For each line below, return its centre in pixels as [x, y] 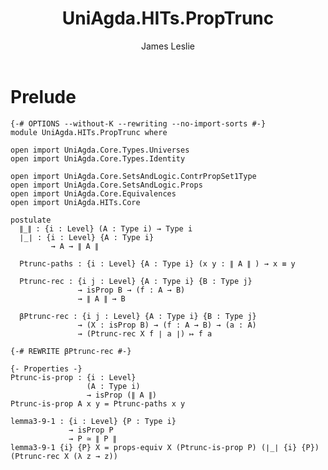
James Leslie [168, 46]
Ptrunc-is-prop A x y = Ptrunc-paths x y [98, 403]
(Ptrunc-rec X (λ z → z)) [64, 456]
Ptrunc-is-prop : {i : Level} [73, 377]
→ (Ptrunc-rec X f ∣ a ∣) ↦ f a [145, 333]
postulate [31, 220]
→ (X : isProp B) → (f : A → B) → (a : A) [167, 325]
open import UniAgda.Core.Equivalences [93, 193]
